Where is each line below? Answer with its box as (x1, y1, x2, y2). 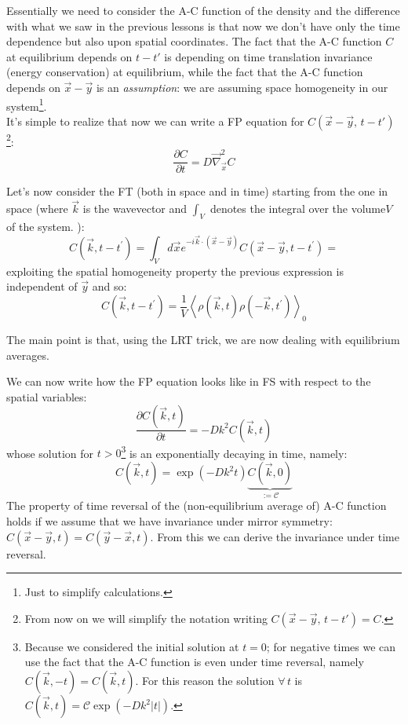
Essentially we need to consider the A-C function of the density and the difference (6, 2, 400, 18)
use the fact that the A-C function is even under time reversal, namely (24, 654, 364, 670)
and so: (92, 278, 127, 295)
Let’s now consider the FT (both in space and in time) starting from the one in (6, 183, 388, 200)
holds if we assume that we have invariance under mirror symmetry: (6, 513, 333, 529)
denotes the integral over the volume (209, 200, 386, 217)
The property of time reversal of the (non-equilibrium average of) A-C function (6, 497, 387, 514)
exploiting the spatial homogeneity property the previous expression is (6, 262, 344, 279)
